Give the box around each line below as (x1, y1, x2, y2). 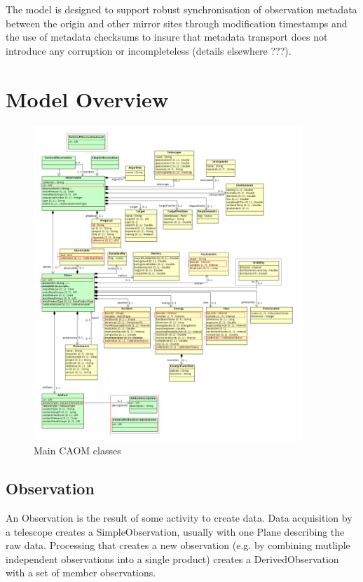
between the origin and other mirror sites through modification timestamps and (6, 15, 348, 30)
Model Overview (6, 84, 169, 113)
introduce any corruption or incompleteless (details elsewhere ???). (6, 43, 292, 57)
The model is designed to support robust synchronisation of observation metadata (6, 2, 357, 16)
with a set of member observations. (6, 565, 156, 580)
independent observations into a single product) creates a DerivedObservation (6, 551, 339, 566)
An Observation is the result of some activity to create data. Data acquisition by (6, 510, 352, 525)
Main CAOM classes (34, 443, 121, 458)
